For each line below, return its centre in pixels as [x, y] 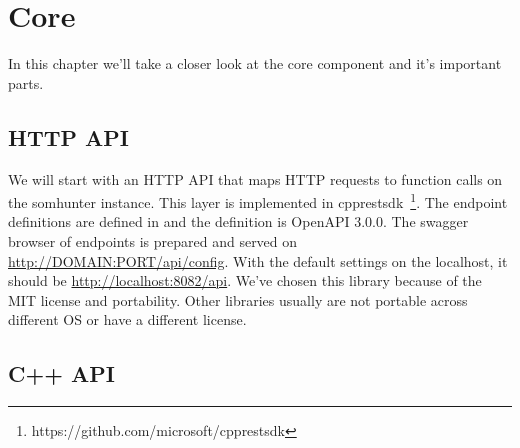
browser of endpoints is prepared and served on [153, 240]
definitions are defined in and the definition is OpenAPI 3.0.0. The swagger [238, 221]
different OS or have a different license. [127, 319]
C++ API [61, 373]
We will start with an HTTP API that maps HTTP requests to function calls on [255, 178]
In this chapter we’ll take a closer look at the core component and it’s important [255, 63]
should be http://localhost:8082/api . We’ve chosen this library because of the [245, 280]
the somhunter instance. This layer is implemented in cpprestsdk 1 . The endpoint [258, 200]
